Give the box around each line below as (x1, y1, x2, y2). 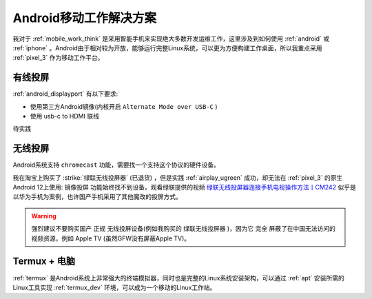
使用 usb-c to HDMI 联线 (30, 112, 100, 121)
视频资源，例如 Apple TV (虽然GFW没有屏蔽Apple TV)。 (31, 234, 191, 243)
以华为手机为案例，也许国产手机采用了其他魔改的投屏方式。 (12, 193, 182, 201)
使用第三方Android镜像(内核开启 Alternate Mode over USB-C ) (30, 102, 218, 110)
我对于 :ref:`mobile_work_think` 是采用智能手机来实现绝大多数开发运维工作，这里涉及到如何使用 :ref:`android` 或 (12, 34, 330, 43)
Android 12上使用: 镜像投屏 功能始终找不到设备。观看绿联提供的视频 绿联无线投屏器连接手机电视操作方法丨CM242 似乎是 (12, 183, 356, 192)
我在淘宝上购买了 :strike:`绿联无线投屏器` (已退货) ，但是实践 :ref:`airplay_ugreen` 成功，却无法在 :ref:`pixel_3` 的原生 (12, 173, 343, 182)
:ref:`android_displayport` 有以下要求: (12, 90, 118, 98)
